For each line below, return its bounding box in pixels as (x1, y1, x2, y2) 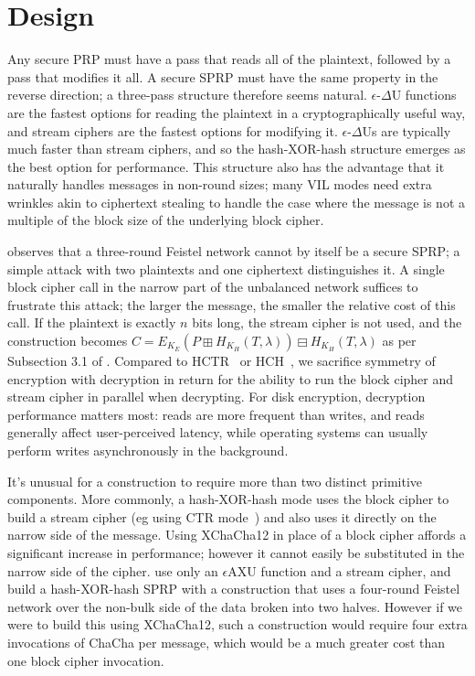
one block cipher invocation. (7, 650, 164, 670)
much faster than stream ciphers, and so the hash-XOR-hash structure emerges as (7, 139, 466, 158)
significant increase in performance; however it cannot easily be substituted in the (7, 542, 465, 562)
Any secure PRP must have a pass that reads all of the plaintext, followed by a (7, 49, 451, 69)
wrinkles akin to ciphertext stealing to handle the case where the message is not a (7, 192, 466, 211)
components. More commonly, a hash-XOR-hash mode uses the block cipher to (7, 489, 449, 509)
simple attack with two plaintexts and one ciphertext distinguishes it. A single (7, 259, 445, 278)
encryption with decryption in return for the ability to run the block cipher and (7, 369, 454, 388)
